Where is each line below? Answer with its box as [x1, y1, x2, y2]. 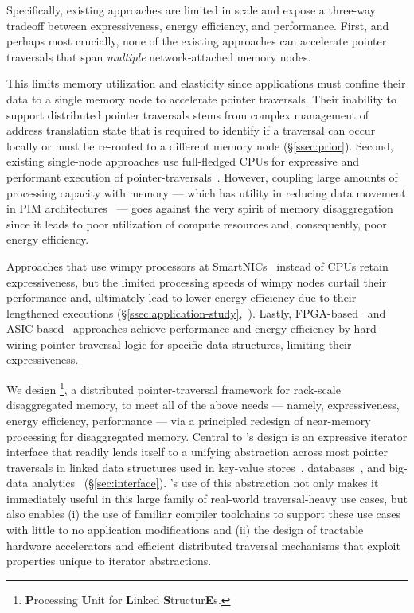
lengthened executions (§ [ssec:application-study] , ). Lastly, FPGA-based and [6, 304, 386, 321]
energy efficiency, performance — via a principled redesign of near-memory [6, 412, 371, 428]
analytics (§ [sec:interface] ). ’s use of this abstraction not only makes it [31, 474, 379, 491]
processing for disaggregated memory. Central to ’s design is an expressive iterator [6, 428, 408, 444]
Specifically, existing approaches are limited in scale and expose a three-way [6, 2, 376, 18]
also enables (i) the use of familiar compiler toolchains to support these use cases [6, 506, 401, 522]
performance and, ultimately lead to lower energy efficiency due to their [6, 289, 357, 306]
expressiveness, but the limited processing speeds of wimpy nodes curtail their [6, 273, 387, 290]
